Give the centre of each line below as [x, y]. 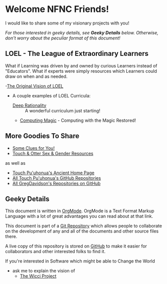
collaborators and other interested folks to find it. [55, 252]
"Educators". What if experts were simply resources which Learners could [81, 71]
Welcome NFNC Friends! [57, 9]
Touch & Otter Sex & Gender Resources [53, 153]
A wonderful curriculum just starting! [63, 110]
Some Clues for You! [33, 148]
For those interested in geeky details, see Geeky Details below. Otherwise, [82, 32]
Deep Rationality [29, 105]
